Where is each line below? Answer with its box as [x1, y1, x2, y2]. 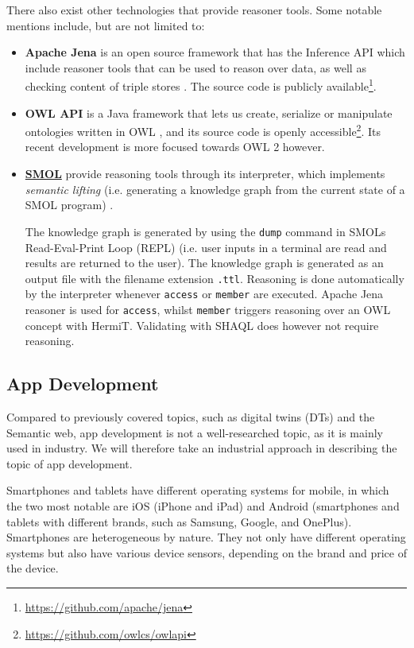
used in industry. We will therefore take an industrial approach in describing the [6, 440, 397, 456]
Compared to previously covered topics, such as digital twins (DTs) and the [6, 409, 375, 425]
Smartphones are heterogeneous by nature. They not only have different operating [6, 529, 406, 545]
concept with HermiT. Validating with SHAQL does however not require [25, 316, 379, 333]
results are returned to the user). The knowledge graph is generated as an [25, 254, 384, 271]
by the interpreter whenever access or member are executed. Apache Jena [25, 285, 384, 302]
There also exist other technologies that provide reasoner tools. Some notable [6, 2, 382, 17]
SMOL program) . [25, 196, 114, 213]
